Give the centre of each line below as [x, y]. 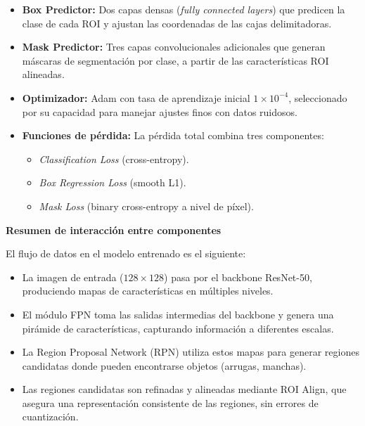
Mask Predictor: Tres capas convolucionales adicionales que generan [174, 47]
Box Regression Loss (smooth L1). [113, 182]
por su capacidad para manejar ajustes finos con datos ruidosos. [160, 111]
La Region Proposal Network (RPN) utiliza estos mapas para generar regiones [191, 352]
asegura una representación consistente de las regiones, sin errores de [170, 402]
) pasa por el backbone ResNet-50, [238, 277]
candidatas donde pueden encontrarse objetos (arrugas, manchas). [164, 365]
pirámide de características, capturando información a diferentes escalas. [178, 328]
